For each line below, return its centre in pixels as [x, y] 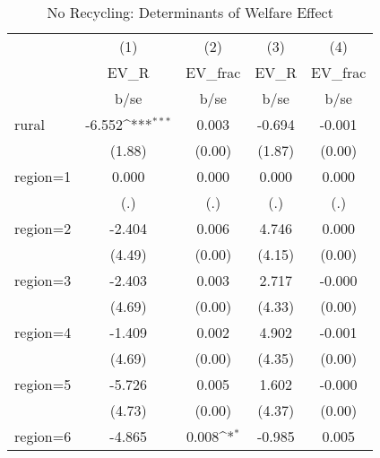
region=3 [43, 280]
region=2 [43, 228]
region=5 [43, 384]
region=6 [43, 436]
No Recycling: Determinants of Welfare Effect [190, 12]
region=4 [43, 332]
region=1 [43, 176]
